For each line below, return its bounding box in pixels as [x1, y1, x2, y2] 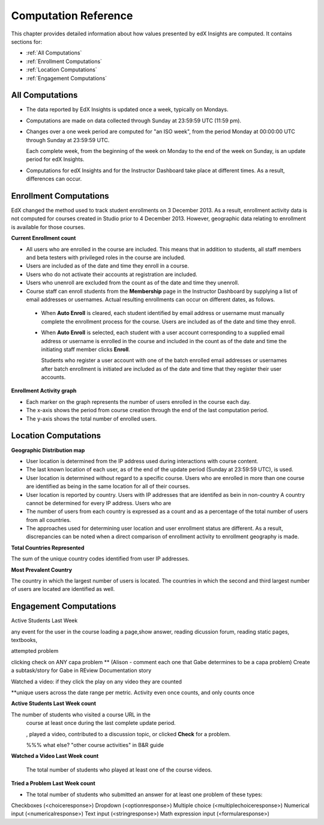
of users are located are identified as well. [11, 586, 115, 593]
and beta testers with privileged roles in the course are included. [26, 254, 186, 261]
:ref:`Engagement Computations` [26, 74, 107, 82]
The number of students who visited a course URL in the [11, 711, 151, 718]
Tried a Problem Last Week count [11, 780, 95, 787]
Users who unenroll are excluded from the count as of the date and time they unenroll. [26, 279, 239, 286]
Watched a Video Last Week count [11, 752, 99, 760]
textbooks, [11, 637, 38, 644]
